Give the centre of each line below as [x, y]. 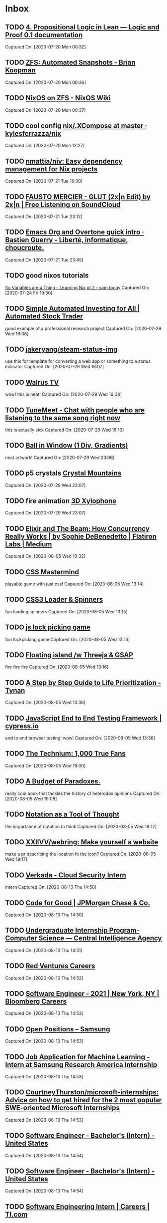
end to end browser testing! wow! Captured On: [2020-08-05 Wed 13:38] [80, 738]
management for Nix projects [51, 169]
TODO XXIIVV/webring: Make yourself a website [82, 842]
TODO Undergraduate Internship [56, 930]
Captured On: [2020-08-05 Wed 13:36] [45, 703]
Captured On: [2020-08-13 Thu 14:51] [44, 950]
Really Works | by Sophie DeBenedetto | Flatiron [81, 536]
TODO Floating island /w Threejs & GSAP [69, 655]
